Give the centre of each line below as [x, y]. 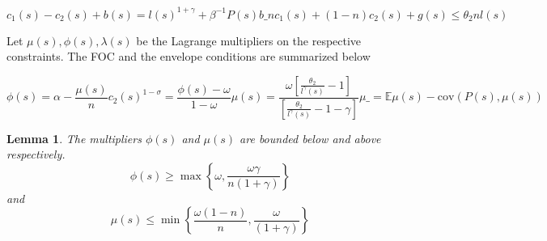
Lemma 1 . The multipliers [74, 138]
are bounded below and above [310, 138]
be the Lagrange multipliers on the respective [249, 40]
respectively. [36, 154]
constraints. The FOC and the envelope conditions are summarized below [189, 56]
